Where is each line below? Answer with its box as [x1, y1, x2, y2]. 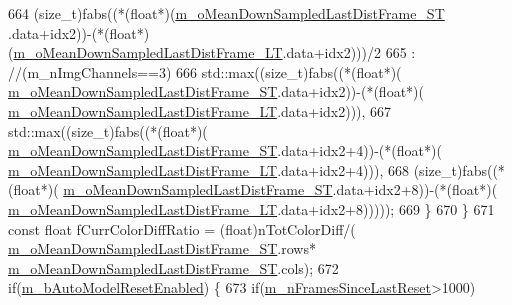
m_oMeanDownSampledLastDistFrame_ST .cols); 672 [8, 257, 339, 278]
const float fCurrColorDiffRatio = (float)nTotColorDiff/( [8, 218, 356, 239]
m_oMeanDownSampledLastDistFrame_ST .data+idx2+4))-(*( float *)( [8, 140, 442, 161]
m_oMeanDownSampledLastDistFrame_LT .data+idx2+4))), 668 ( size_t [8, 159, 457, 180]
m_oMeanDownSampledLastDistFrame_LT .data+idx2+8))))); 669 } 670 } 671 [8, 198, 495, 219]
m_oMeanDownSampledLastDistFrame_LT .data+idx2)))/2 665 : [13, 42, 416, 63]
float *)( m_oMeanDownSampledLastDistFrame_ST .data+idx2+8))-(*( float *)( [13, 179, 498, 200]
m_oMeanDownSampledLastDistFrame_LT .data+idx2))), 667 [8, 100, 392, 121]
